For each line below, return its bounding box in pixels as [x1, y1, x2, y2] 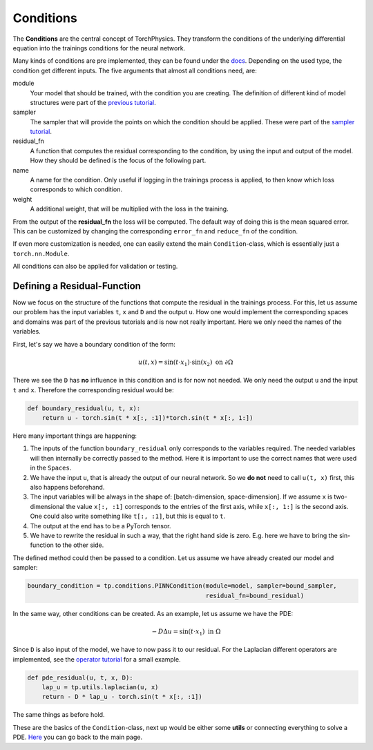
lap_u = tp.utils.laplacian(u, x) [41, 684, 159, 691]
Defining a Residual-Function [12, 280, 142, 291]
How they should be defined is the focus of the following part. [30, 156, 207, 165]
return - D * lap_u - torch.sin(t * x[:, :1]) [41, 693, 203, 701]
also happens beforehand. [30, 483, 105, 492]
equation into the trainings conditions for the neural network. [12, 44, 186, 52]
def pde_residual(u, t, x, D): [27, 673, 134, 682]
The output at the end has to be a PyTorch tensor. [30, 521, 172, 530]
